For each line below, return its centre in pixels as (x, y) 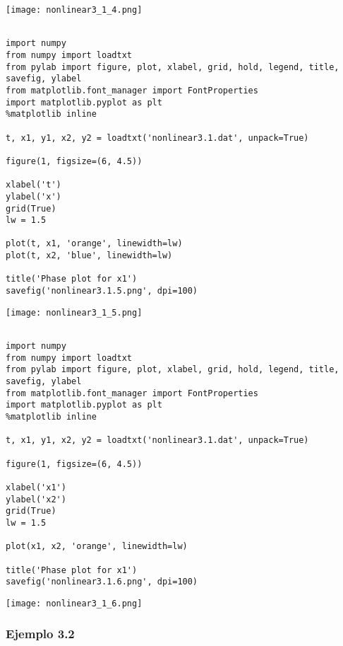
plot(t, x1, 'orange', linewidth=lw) (94, 244)
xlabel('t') (34, 185)
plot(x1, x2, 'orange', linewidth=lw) (97, 547)
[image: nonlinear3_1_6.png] (74, 603)
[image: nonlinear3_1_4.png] (74, 10)
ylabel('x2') (36, 499)
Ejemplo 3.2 (40, 634)
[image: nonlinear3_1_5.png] (74, 312)
